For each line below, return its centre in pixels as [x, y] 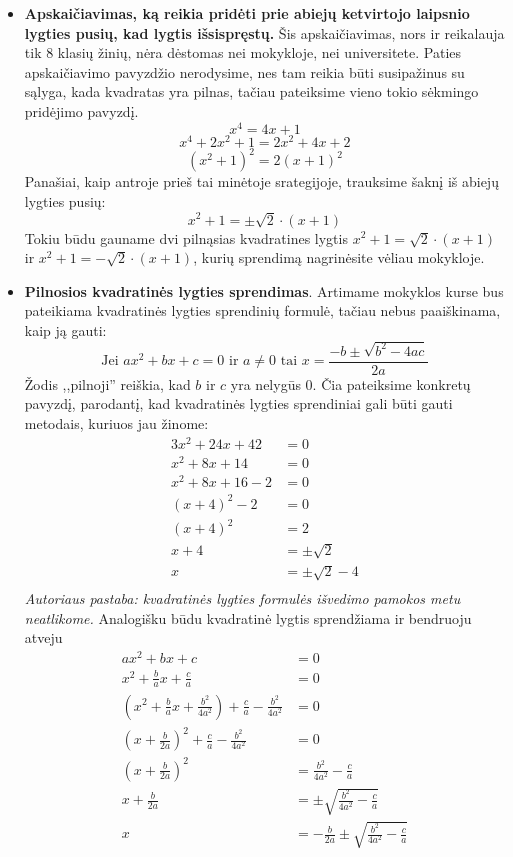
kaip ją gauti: [65, 329]
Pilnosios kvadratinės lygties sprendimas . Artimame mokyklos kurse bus [264, 290]
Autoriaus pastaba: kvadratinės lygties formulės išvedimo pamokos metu [242, 598]
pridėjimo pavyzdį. [81, 110]
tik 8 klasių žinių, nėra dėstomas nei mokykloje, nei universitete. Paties [243, 52]
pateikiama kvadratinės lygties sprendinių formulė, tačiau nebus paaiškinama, [262, 310]
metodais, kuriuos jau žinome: [116, 423]
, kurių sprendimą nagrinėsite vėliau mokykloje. [339, 257]
